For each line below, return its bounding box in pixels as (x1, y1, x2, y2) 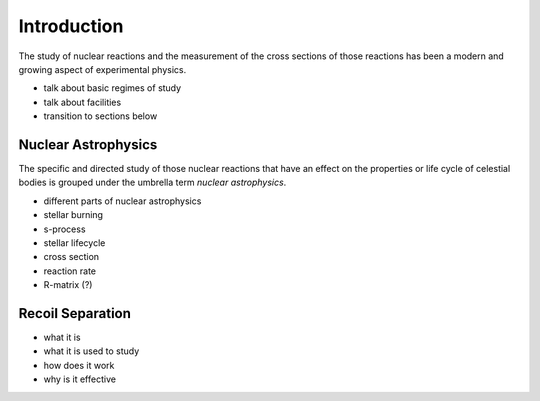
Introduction (18, 15, 124, 37)
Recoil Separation (18, 305, 132, 322)
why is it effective (43, 373, 117, 385)
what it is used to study (43, 345, 140, 357)
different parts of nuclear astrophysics (43, 195, 202, 207)
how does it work (43, 359, 115, 371)
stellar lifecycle (43, 236, 106, 249)
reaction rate (43, 265, 97, 277)
